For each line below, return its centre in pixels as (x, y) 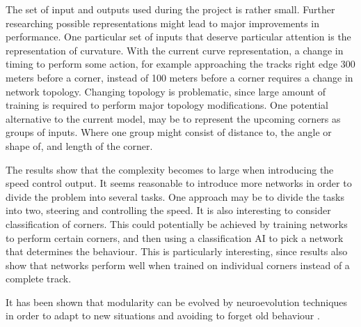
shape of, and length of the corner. (79, 145)
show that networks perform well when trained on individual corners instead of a (178, 265)
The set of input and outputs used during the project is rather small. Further (170, 9)
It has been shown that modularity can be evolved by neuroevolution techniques (177, 302)
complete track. (39, 279)
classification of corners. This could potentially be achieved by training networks (177, 223)
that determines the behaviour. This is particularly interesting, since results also (177, 251)
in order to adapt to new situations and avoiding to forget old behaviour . (163, 315)
